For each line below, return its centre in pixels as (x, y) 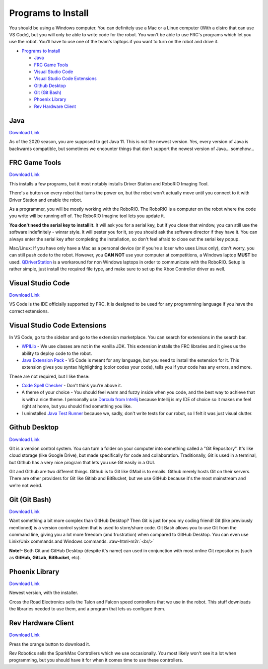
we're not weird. (26, 485)
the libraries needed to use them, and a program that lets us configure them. (87, 609)
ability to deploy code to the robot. (57, 353)
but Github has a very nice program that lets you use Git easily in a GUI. (82, 462)
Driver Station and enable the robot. (46, 200)
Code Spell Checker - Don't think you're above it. (72, 386)
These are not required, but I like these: (49, 376)
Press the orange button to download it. (50, 644)
